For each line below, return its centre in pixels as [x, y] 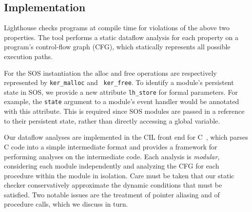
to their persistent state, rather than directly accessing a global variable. [112, 120]
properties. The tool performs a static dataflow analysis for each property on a [121, 37]
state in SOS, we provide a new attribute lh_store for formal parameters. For [121, 92]
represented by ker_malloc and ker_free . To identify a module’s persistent [119, 82]
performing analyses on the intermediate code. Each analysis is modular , [112, 156]
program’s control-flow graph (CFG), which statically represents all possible [117, 47]
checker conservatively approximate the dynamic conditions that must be [113, 185]
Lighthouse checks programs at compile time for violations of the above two [117, 28]
